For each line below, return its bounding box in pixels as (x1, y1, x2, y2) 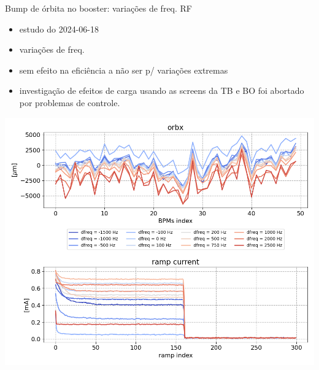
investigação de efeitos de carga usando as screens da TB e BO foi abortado (19, 84, 304, 97)
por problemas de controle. (19, 96, 120, 109)
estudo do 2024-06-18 (19, 22, 99, 35)
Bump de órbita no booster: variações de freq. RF (5, 2, 193, 14)
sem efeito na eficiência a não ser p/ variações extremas (19, 63, 228, 76)
